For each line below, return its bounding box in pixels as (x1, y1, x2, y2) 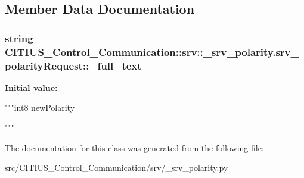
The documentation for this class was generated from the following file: (5, 141, 264, 154)
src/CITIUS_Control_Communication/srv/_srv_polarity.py (5, 161, 228, 174)
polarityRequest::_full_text (5, 58, 142, 73)
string (5, 30, 33, 45)
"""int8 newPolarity (5, 101, 75, 114)
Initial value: (5, 81, 58, 93)
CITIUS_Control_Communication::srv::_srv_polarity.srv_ (5, 44, 299, 59)
